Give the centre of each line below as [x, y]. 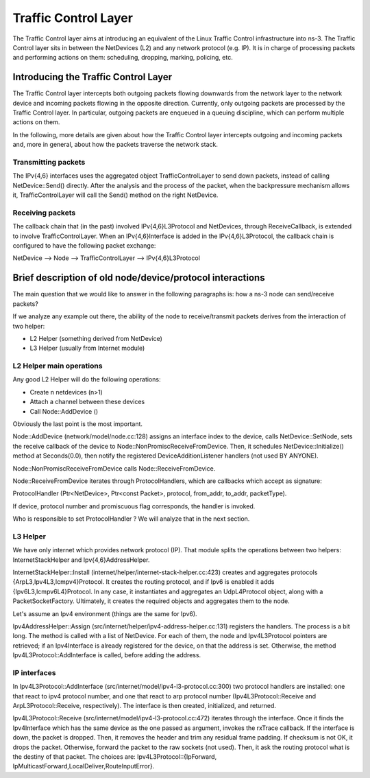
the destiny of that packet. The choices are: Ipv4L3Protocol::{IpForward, [115, 757]
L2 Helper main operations [58, 366]
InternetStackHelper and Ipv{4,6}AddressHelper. [81, 560]
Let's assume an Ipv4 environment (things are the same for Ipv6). [105, 613]
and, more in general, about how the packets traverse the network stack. [115, 145]
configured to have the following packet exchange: [84, 246]
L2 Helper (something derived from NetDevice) [96, 338]
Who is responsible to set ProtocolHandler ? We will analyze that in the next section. [131, 519]
